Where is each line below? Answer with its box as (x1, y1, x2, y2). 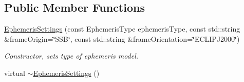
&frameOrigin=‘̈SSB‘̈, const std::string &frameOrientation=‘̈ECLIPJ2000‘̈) (4, 33, 240, 44)
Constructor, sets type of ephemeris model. (4, 50, 139, 61)
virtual (4, 67, 25, 78)
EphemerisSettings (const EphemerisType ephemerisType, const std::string (4, 23, 240, 34)
